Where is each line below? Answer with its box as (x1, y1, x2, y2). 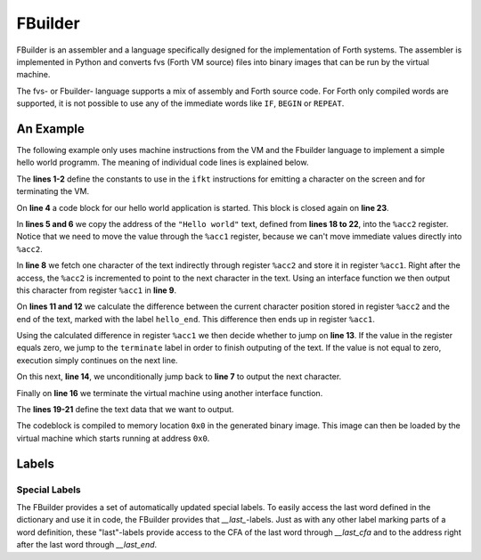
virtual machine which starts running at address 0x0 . (16, 433, 210, 443)
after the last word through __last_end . (16, 540, 158, 550)
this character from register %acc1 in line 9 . (16, 285, 177, 296)
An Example (16, 121, 85, 136)
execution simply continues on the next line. (16, 354, 178, 365)
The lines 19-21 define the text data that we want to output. (16, 404, 234, 415)
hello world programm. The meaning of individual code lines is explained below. (16, 157, 309, 168)
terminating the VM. (16, 186, 89, 197)
